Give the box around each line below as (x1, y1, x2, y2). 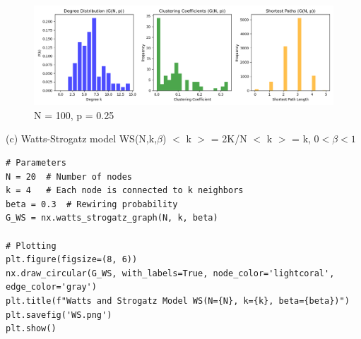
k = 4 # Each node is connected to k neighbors (6, 185, 244, 196)
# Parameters (6, 157, 66, 168)
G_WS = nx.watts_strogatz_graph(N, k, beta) (6, 213, 218, 223)
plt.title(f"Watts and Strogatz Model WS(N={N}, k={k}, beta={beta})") (6, 295, 350, 306)
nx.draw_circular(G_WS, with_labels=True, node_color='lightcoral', (6, 268, 335, 278)
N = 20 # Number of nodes (6, 171, 132, 182)
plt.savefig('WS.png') (6, 309, 112, 320)
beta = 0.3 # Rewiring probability (6, 199, 178, 209)
